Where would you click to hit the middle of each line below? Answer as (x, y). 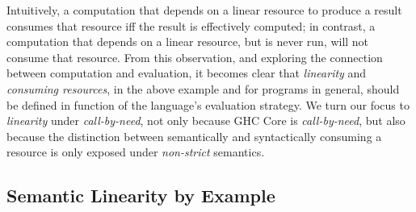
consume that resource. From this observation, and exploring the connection (195, 57)
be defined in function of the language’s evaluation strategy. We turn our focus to (208, 104)
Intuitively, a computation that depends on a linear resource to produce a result (204, 10)
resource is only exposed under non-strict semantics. (136, 152)
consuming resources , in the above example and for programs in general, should (203, 88)
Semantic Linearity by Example (141, 195)
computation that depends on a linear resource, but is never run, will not (188, 42)
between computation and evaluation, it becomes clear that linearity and (187, 73)
